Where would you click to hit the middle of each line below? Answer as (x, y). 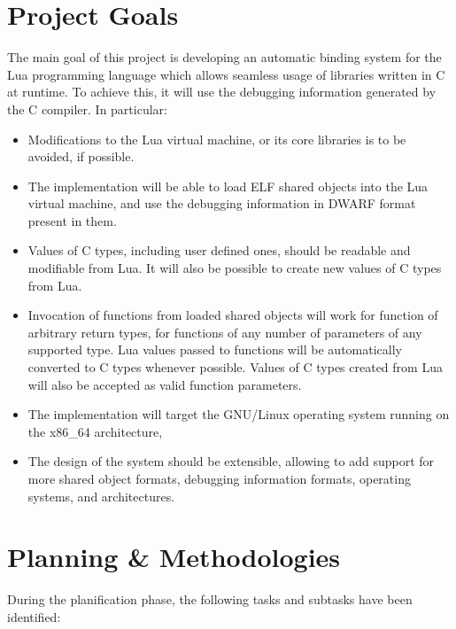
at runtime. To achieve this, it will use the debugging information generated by (222, 92)
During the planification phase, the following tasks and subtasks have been (210, 599)
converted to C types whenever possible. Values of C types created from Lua (235, 367)
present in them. (72, 220)
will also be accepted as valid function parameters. (165, 384)
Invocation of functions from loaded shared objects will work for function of (233, 315)
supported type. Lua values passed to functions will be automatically (215, 349)
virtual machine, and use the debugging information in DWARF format (222, 203)
